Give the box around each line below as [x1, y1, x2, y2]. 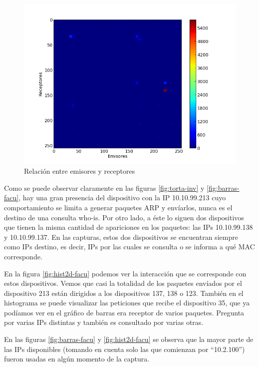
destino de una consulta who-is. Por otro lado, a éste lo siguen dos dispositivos [4, 212, 244, 222]
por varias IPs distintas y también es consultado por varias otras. [4, 317, 204, 327]
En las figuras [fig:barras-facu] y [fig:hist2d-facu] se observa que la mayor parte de [4, 334, 254, 344]
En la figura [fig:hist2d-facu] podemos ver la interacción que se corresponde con [4, 268, 247, 278]
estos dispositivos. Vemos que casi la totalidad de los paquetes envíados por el [4, 278, 242, 288]
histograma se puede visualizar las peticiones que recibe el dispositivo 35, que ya [4, 297, 250, 308]
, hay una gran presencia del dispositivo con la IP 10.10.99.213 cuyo [18, 192, 226, 203]
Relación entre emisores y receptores [24, 166, 135, 176]
